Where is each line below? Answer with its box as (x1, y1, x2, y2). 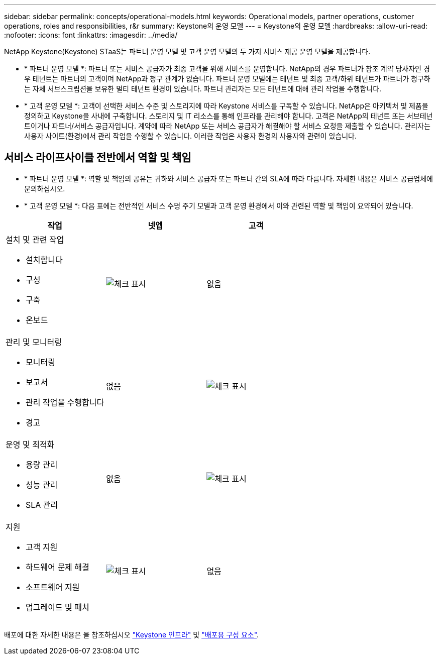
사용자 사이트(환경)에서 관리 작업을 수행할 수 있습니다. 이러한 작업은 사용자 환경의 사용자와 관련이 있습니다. (24, 132, 357, 140)
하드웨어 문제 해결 (26, 562, 89, 572)
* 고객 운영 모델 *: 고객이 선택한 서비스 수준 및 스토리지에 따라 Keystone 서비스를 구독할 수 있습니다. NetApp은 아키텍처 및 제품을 (24, 101, 428, 110)
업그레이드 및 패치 (26, 602, 89, 612)
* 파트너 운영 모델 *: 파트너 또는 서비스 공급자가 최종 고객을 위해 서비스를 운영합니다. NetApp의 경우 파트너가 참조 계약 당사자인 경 (24, 64, 430, 73)
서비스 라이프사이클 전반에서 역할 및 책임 (4, 151, 191, 164)
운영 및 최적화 (6, 439, 55, 450)
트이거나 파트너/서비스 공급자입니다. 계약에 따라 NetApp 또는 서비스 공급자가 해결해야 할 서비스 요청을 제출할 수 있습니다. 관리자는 (24, 122, 430, 130)
